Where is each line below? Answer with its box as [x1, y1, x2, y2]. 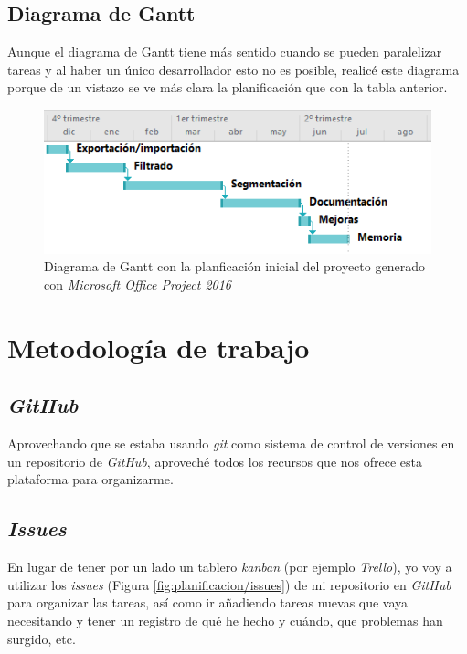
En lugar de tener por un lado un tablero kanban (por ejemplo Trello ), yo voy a [7, 557, 452, 576]
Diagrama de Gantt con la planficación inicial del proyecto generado [44, 257, 425, 276]
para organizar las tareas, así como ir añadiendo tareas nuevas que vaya [7, 593, 409, 612]
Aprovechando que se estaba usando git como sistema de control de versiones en [7, 434, 455, 453]
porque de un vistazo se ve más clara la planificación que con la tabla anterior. [7, 78, 448, 97]
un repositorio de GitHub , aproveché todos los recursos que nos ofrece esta [7, 451, 422, 470]
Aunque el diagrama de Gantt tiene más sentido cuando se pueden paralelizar [7, 42, 442, 61]
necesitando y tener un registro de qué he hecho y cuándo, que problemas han [7, 611, 443, 629]
